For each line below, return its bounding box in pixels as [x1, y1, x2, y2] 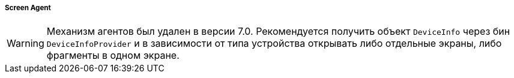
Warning [7, 37, 44, 50]
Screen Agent [5, 4, 51, 12]
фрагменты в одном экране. [46, 49, 180, 62]
